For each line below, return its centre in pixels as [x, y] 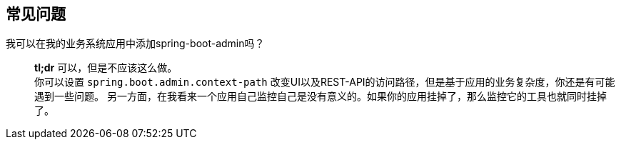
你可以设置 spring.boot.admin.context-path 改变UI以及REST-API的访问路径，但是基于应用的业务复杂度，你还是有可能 [325, 82]
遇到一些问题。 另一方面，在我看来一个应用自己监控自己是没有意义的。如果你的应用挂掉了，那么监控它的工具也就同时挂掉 [320, 96]
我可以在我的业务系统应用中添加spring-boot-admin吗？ [135, 44]
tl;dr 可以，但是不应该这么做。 [106, 68]
